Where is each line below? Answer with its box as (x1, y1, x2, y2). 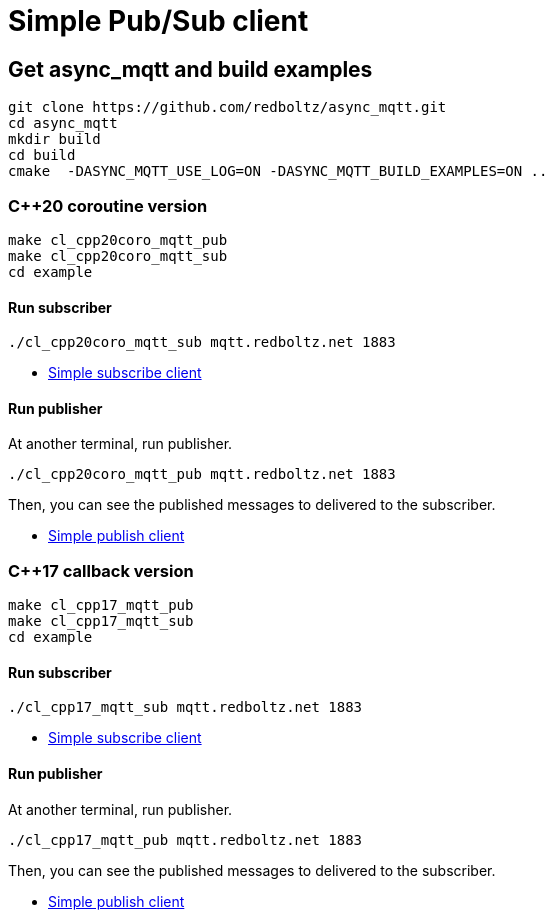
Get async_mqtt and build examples (8, 56, 373, 82)
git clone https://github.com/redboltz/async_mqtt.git (8, 99, 447, 116)
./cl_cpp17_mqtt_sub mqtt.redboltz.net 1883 (8, 699, 363, 716)
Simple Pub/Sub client (8, 4, 309, 38)
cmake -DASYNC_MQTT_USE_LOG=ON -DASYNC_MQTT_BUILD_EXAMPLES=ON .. (8, 163, 548, 180)
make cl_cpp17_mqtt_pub (8, 597, 194, 614)
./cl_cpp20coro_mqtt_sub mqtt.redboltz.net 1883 (8, 334, 396, 351)
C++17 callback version (8, 560, 194, 581)
